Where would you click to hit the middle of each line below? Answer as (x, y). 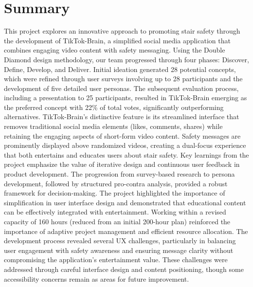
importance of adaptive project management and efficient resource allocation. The (126, 231)
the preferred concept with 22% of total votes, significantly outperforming (114, 107)
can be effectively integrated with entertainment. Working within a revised (115, 212)
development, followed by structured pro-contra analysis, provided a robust (116, 183)
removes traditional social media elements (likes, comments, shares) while (113, 126)
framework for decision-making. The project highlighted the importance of (115, 193)
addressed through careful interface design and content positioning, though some (124, 269)
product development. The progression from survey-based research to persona (119, 174)
